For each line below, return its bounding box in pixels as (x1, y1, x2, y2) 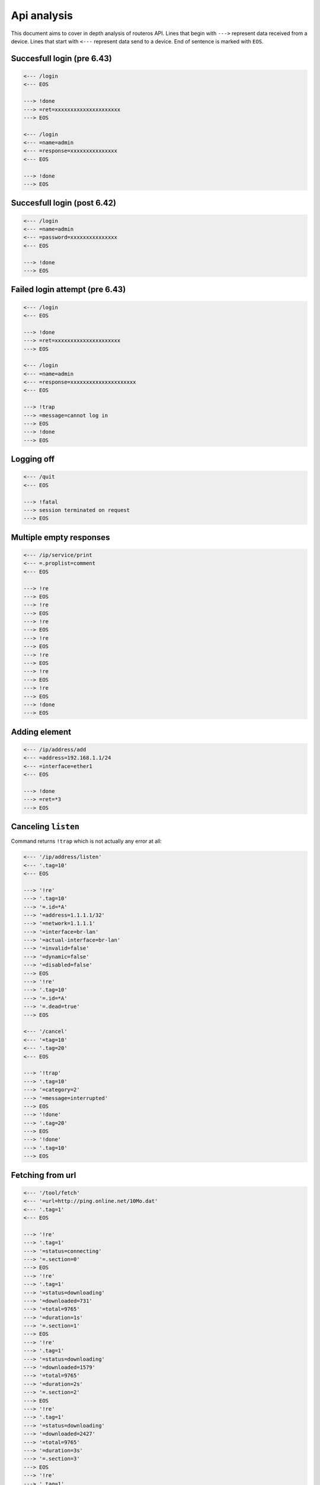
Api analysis (11, 9, 73, 22)
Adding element (11, 726, 71, 737)
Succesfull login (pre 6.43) (11, 53, 112, 64)
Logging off (11, 454, 55, 465)
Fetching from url (11, 1170, 76, 1180)
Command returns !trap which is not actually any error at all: (11, 838, 162, 845)
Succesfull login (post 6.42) (11, 198, 117, 208)
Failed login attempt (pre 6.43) (11, 285, 126, 295)
